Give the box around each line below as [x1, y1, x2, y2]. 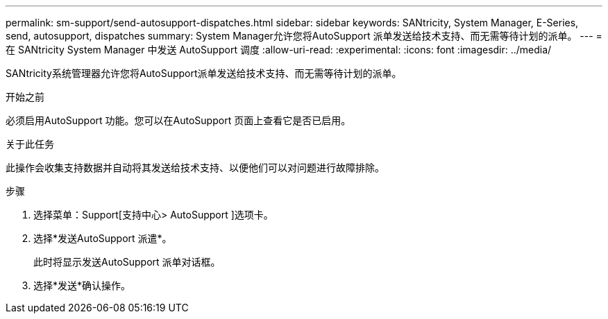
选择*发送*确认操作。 [33, 279, 131, 291]
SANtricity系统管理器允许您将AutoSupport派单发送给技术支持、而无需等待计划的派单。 [6, 67, 402, 79]
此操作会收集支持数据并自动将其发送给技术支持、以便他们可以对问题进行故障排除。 [6, 162, 385, 173]
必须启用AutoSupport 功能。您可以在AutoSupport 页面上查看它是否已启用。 [6, 114, 351, 126]
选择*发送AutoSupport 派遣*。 [33, 232, 172, 244]
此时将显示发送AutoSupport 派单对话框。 [33, 256, 221, 268]
